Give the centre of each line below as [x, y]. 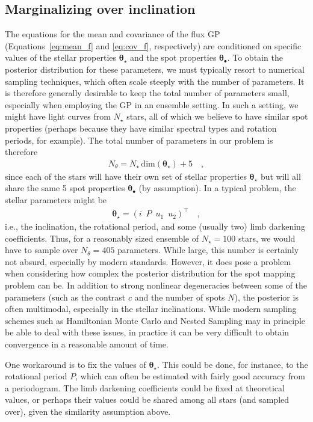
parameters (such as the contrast [65, 297]
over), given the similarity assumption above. [88, 411]
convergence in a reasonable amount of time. [87, 344]
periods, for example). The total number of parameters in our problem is [139, 140]
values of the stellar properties [61, 57]
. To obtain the [255, 57]
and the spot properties [173, 57]
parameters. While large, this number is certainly [208, 250]
